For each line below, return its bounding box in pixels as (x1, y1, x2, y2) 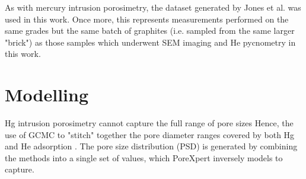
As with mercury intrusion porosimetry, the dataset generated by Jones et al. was (5, 1, 301, 13)
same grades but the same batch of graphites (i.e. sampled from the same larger (5, 24, 295, 37)
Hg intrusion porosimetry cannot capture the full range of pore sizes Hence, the (5, 117, 294, 129)
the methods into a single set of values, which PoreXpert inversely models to (5, 151, 283, 164)
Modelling (5, 82, 89, 107)
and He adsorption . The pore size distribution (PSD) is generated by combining (5, 140, 298, 152)
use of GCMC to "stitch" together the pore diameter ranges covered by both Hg (5, 128, 295, 140)
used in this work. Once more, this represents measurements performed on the (5, 12, 289, 25)
